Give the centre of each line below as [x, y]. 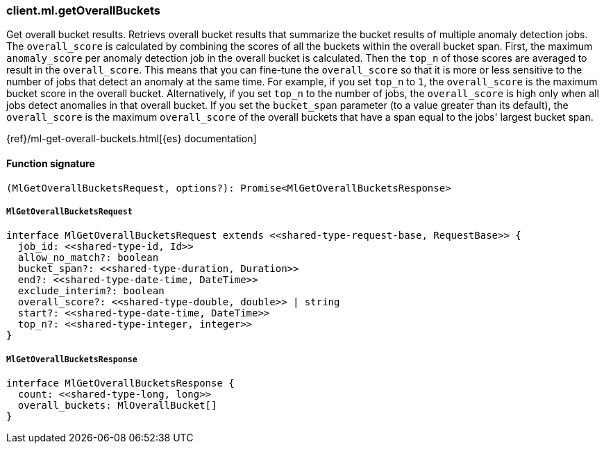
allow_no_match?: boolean [88, 258]
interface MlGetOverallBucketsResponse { [120, 383]
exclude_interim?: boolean [91, 291]
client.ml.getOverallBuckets [83, 10]
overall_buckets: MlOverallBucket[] [117, 406]
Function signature [51, 163]
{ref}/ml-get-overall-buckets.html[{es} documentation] [132, 139]
